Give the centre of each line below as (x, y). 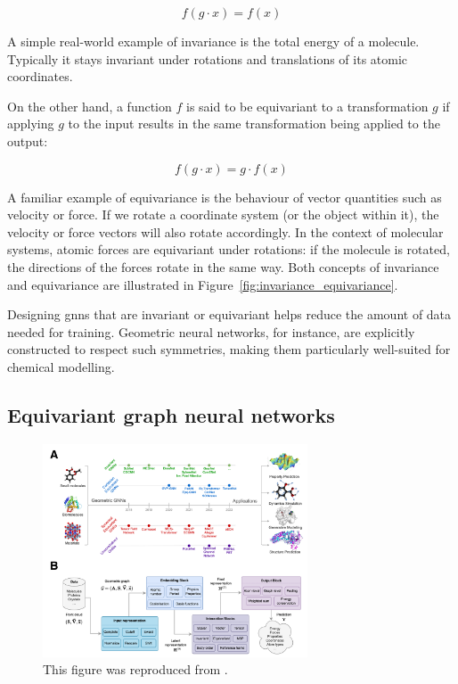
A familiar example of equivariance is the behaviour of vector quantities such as (225, 197)
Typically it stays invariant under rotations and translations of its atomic (208, 58)
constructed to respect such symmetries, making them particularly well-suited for (229, 349)
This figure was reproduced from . (135, 669)
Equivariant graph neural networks (171, 414)
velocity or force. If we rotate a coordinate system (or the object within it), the (223, 214)
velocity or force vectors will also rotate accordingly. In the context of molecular (225, 231)
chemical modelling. (61, 366)
